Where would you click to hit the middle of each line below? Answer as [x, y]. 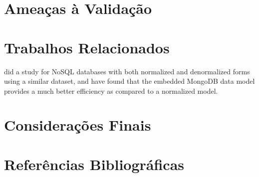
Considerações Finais [78, 125]
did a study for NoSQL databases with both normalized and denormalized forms [127, 71]
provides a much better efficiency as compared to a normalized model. [111, 90]
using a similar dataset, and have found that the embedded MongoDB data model [129, 81]
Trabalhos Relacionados [87, 47]
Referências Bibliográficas [94, 164]
